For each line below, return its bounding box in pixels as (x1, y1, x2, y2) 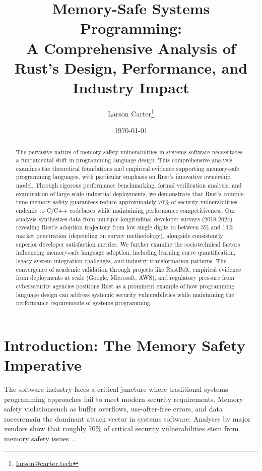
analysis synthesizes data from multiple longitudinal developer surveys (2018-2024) (16, 214, 233, 223)
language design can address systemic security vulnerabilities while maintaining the (16, 290, 234, 299)
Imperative (4, 355, 82, 375)
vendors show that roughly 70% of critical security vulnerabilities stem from (4, 423, 239, 434)
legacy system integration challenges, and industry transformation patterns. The (16, 257, 227, 265)
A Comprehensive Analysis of (26, 37, 236, 58)
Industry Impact (73, 77, 189, 97)
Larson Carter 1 (108, 106, 154, 119)
